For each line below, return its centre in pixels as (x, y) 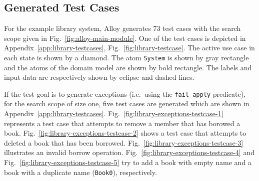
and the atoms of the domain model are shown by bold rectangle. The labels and (128, 67)
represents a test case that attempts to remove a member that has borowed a (122, 123)
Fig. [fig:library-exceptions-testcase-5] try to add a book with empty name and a (128, 162)
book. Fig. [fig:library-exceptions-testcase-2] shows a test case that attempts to (125, 133)
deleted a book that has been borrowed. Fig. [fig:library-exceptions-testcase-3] (124, 142)
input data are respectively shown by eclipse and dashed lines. (99, 77)
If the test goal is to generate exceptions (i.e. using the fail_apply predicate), (125, 93)
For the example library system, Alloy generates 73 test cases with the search (122, 28)
